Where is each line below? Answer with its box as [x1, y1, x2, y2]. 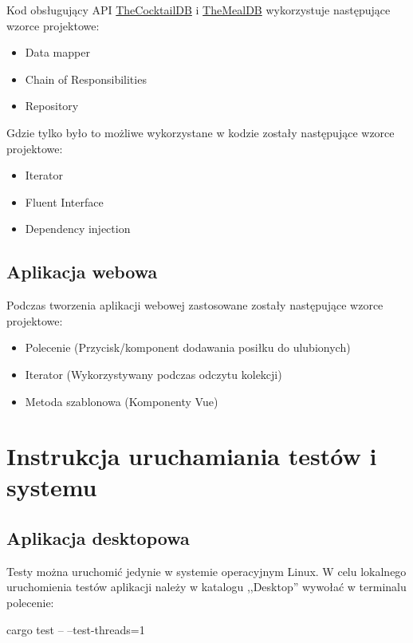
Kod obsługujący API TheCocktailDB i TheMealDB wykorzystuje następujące [6, 2, 391, 18]
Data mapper [25, 44, 90, 61]
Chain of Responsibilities [25, 70, 147, 87]
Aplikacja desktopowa [6, 526, 190, 550]
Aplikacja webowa [6, 259, 158, 284]
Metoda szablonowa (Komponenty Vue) [25, 393, 218, 409]
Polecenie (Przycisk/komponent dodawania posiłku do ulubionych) [25, 339, 351, 356]
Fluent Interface [25, 193, 104, 210]
